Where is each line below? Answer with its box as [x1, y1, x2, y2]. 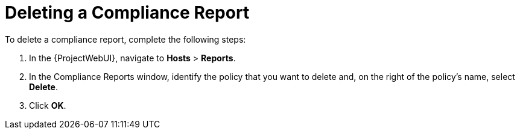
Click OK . [29, 100, 66, 111]
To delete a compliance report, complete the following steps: [5, 34, 246, 44]
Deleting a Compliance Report [5, 2, 250, 23]
